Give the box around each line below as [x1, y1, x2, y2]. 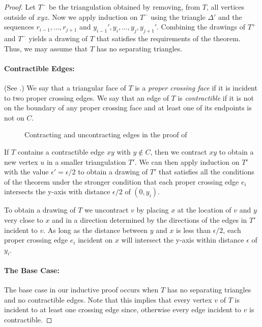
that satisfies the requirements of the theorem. [96, 33, 241, 43]
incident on [78, 234, 113, 245]
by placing [136, 204, 169, 215]
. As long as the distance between [43, 224, 148, 235]
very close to [4, 214, 43, 225]
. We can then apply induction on [134, 156, 240, 167]
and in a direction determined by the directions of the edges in [52, 214, 247, 225]
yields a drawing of [28, 33, 88, 43]
